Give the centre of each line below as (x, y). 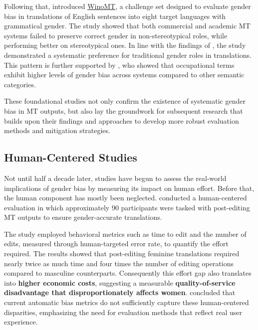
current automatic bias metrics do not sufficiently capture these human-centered (127, 302)
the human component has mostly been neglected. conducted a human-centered (126, 198)
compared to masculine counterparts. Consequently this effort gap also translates (128, 273)
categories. (20, 84)
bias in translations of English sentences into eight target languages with (115, 16)
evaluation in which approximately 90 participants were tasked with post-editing (127, 207)
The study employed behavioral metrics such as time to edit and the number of (125, 234)
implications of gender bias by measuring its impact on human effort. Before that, (129, 188)
